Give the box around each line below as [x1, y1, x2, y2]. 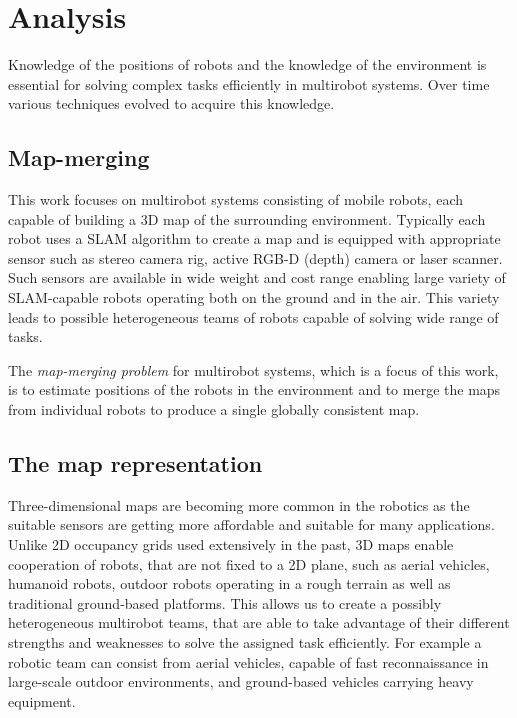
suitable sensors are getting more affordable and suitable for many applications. [8, 514, 495, 535]
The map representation [8, 448, 263, 479]
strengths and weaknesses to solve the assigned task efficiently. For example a [8, 632, 482, 652]
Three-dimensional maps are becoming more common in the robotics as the [8, 494, 470, 515]
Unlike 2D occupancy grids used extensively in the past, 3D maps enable [8, 534, 454, 555]
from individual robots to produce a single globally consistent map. [8, 399, 420, 420]
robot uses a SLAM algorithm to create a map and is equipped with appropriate [8, 228, 501, 249]
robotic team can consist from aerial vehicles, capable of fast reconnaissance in [8, 651, 489, 672]
